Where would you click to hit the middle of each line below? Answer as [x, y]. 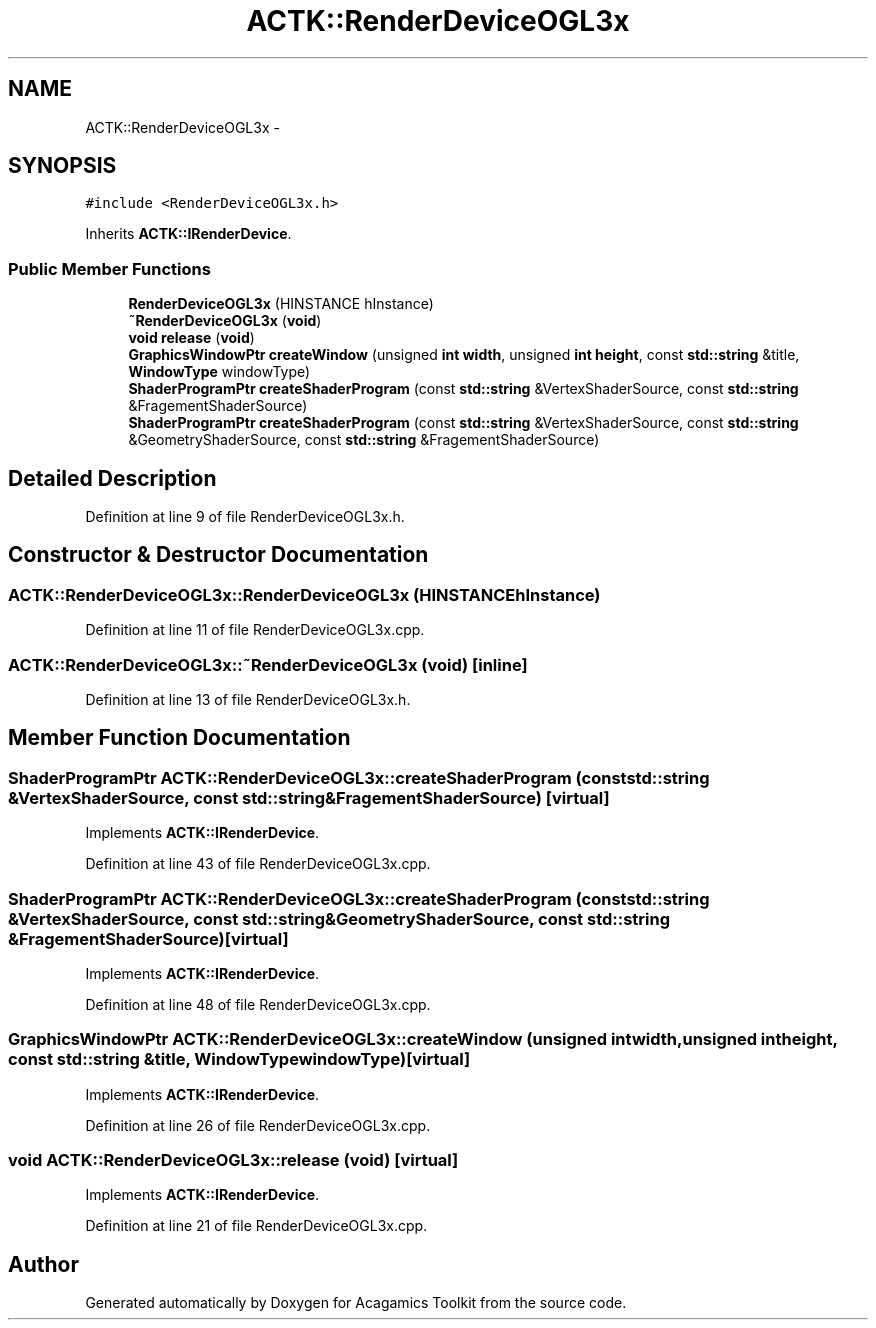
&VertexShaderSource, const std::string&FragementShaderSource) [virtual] [309, 797]
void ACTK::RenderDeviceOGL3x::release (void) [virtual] [233, 1160]
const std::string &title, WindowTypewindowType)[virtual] [239, 1059]
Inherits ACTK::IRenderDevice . [188, 234]
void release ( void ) [191, 338]
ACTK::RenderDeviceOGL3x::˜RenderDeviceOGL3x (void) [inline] [268, 664]
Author [43, 1264]
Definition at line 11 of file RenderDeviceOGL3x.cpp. [255, 630]
